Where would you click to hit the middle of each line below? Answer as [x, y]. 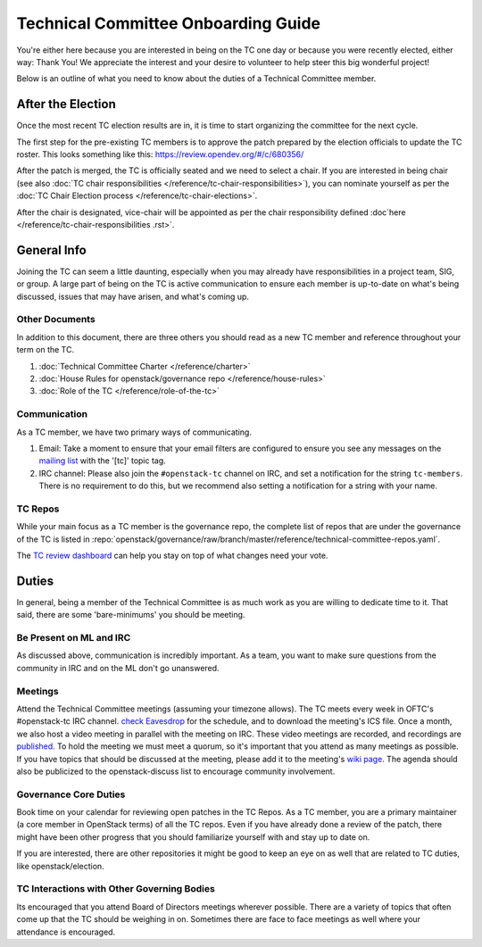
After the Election [66, 104]
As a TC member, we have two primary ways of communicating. [134, 432]
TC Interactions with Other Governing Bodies [116, 889]
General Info [51, 250]
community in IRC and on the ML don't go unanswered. [118, 668]
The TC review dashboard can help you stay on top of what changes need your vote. [172, 555]
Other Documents [56, 320]
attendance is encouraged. [66, 932]
